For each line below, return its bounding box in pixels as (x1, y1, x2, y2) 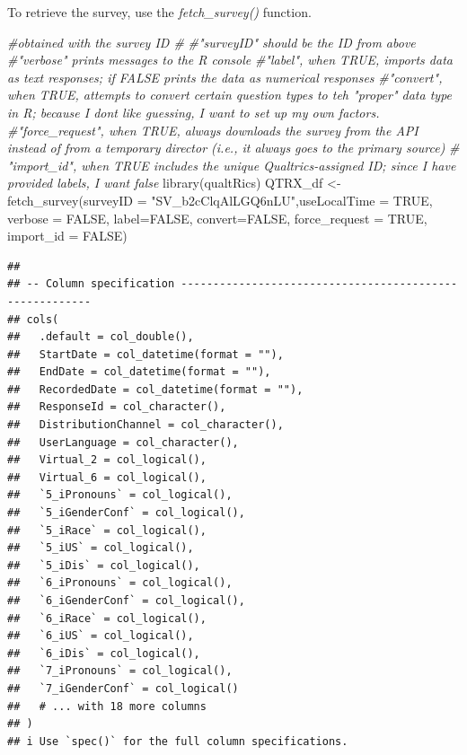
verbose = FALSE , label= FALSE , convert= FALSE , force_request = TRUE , (7, 208, 427, 227)
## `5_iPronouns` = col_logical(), (7, 488, 233, 502)
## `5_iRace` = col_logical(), (7, 523, 207, 537)
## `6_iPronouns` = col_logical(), (7, 576, 233, 590)
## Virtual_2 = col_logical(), (7, 453, 207, 467)
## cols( (7, 312, 59, 326)
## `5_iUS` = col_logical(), (7, 541, 194, 555)
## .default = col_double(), (7, 330, 194, 344)
